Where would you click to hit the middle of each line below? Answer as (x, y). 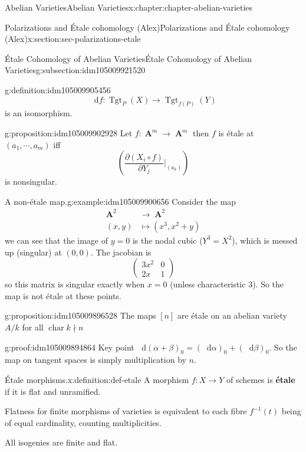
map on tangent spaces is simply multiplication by (96, 360)
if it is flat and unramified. (53, 391)
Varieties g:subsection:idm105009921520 (75, 70)
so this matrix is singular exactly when (75, 284)
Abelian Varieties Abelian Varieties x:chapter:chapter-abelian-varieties (129, 7)
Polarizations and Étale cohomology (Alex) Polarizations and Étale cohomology (147, 27)
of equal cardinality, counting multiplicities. (83, 422)
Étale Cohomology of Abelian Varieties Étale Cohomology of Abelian (128, 58)
